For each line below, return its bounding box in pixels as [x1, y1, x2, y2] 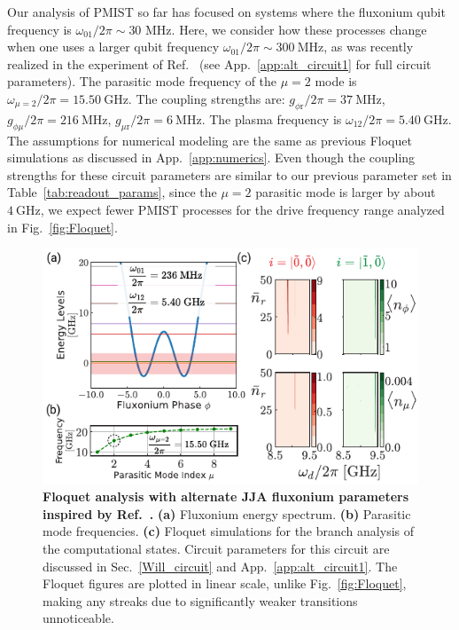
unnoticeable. [43, 609, 114, 627]
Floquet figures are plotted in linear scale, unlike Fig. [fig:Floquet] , [43, 574, 407, 593]
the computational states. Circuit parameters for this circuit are [43, 539, 390, 558]
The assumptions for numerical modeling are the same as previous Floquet [7, 130, 412, 149]
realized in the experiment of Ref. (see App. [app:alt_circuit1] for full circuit [7, 54, 432, 73]
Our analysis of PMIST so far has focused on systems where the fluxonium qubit [7, 3, 446, 20]
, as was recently [323, 37, 414, 56]
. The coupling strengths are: [128, 89, 285, 107]
